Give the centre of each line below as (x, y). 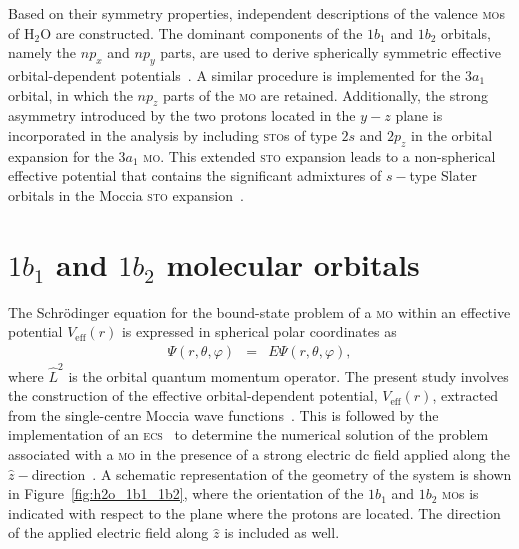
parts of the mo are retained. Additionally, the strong (325, 94)
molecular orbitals (293, 263)
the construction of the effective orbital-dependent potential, (193, 395)
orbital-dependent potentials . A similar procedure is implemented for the (234, 74)
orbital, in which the (70, 94)
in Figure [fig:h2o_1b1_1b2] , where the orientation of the (186, 493)
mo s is (460, 493)
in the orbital (452, 134)
